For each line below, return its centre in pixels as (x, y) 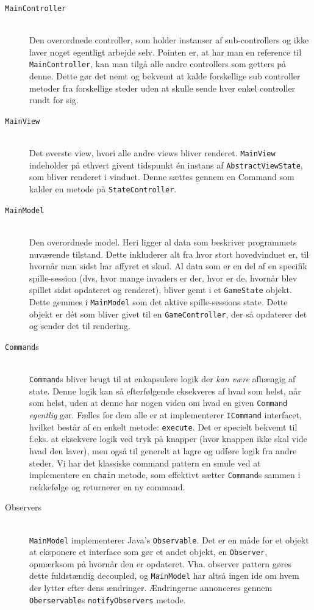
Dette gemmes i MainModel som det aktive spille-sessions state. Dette (159, 301)
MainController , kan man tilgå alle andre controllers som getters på (158, 64)
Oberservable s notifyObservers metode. (108, 599)
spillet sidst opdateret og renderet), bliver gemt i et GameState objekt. (161, 290)
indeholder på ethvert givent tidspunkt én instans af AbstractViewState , (166, 165)
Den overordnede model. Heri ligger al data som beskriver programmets (163, 241)
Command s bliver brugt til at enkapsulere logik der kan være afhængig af (162, 379)
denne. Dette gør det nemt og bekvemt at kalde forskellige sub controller (165, 76)
